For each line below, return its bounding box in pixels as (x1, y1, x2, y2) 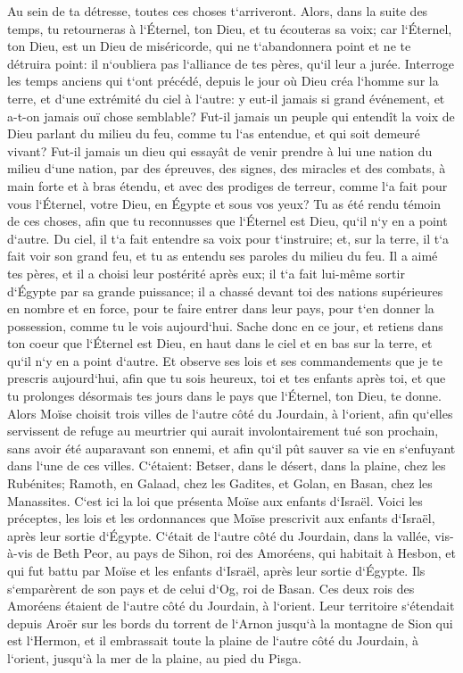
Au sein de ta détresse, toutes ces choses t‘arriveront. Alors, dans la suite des (7, 2, 428, 20)
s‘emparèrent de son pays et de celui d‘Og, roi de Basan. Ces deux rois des (7, 578, 415, 597)
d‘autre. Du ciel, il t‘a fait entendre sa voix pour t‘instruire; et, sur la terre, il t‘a (7, 228, 450, 247)
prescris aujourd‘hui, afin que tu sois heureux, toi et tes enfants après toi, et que (7, 369, 446, 387)
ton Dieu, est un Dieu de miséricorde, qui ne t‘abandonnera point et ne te (7, 37, 411, 55)
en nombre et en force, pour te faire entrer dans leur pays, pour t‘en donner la (7, 299, 434, 318)
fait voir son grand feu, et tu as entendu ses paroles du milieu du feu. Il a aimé (7, 246, 438, 265)
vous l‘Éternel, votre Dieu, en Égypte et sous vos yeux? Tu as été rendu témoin (7, 194, 441, 212)
